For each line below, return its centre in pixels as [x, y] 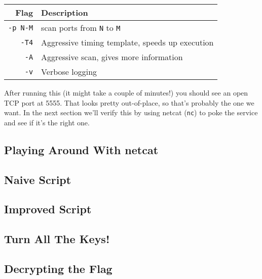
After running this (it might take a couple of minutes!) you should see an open [126, 92]
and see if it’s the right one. [47, 122]
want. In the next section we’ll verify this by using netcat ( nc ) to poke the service [131, 112]
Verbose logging [69, 72]
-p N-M [21, 28]
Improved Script [48, 209]
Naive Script [38, 179]
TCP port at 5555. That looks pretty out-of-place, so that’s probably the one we [129, 102]
